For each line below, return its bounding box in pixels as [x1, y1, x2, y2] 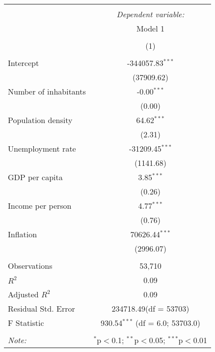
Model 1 [136, 23, 164, 34]
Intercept [8, 57, 39, 68]
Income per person [8, 200, 72, 211]
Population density [8, 114, 73, 126]
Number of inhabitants [8, 86, 86, 97]
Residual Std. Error [8, 303, 75, 314]
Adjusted [8, 288, 39, 300]
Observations [8, 260, 53, 271]
